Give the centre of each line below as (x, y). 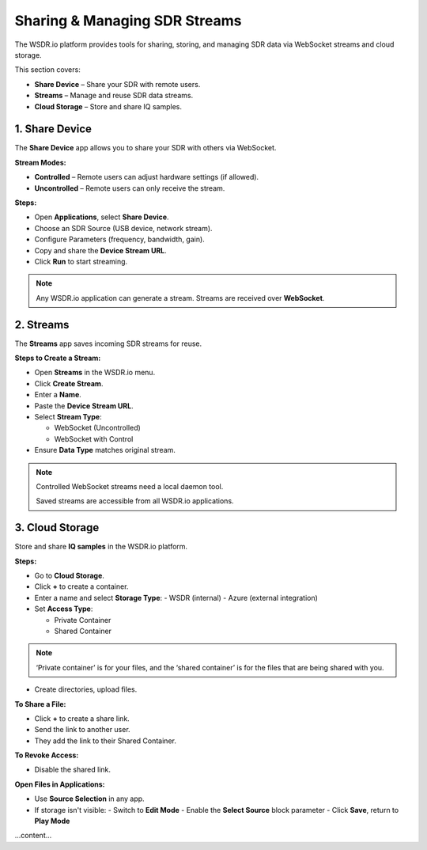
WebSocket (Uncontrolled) (98, 428)
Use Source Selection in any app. (90, 799)
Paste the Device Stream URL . (84, 406)
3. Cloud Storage (57, 527)
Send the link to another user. (82, 730)
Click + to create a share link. (82, 718)
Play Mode (52, 821)
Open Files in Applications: (60, 784)
